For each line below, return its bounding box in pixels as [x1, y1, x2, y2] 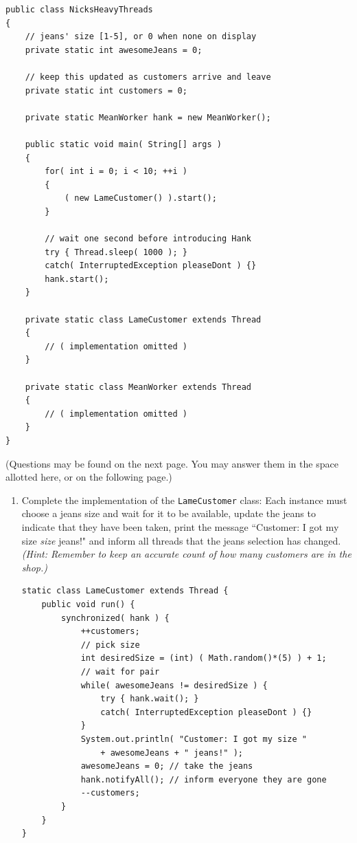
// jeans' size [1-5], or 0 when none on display [25, 32, 257, 42]
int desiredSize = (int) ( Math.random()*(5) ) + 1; [80, 653, 327, 664]
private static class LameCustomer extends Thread [25, 314, 262, 325]
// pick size [80, 639, 140, 650]
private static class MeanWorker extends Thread [25, 382, 251, 392]
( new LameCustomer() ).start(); [64, 193, 217, 204]
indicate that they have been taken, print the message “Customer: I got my [21, 520, 339, 534]
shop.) [21, 560, 48, 574]
